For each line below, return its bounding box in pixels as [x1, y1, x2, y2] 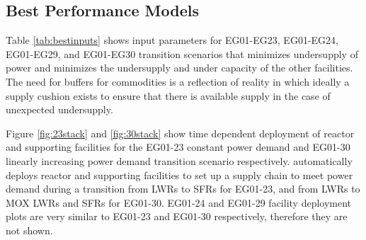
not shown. [6, 222, 53, 237]
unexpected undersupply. [6, 102, 113, 117]
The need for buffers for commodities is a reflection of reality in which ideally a [6, 74, 350, 88]
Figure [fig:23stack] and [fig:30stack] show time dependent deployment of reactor [6, 125, 355, 140]
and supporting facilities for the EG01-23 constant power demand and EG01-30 [6, 139, 350, 154]
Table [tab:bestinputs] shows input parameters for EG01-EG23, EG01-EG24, [6, 33, 338, 47]
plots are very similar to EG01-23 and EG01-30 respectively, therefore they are [6, 209, 348, 224]
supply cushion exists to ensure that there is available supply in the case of [6, 88, 331, 103]
